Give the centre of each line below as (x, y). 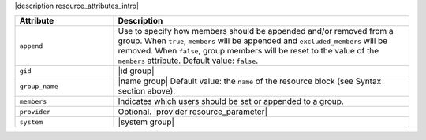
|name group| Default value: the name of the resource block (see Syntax (250, 81)
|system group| (146, 122)
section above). (147, 91)
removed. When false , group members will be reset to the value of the (248, 51)
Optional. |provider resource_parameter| (193, 112)
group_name (39, 86)
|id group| (136, 71)
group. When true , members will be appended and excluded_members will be (253, 41)
